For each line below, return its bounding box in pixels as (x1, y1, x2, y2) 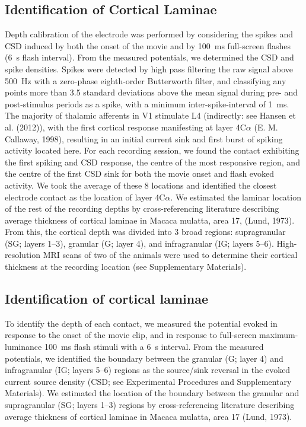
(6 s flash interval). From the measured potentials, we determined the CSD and (5, 51, 294, 63)
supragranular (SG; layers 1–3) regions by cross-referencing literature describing (5, 399, 295, 411)
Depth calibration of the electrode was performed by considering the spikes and (5, 28, 294, 40)
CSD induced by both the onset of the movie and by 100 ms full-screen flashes (5, 39, 291, 52)
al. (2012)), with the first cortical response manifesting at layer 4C (5, 120, 246, 133)
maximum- (259, 329, 298, 341)
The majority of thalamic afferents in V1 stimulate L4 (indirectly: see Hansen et (5, 109, 296, 122)
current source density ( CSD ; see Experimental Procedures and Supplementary (5, 375, 292, 387)
